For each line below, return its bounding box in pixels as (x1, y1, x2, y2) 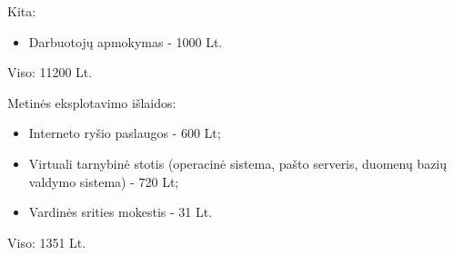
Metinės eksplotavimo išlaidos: (7, 93, 177, 112)
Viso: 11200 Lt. (7, 63, 93, 82)
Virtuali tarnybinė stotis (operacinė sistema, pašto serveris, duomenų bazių (28, 153, 448, 172)
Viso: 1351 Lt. (7, 232, 86, 251)
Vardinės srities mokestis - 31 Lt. (28, 202, 213, 221)
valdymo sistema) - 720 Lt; (28, 172, 179, 191)
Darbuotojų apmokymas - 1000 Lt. (28, 32, 223, 51)
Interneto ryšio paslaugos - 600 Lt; (28, 123, 221, 142)
